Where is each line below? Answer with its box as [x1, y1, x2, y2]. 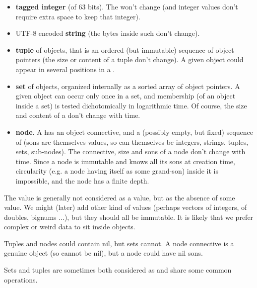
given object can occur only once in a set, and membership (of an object [15, 91, 236, 101]
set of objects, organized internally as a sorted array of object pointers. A [15, 81, 240, 91]
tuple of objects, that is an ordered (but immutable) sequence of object [15, 44, 234, 55]
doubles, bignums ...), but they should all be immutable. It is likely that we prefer [4, 211, 254, 222]
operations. [4, 274, 38, 285]
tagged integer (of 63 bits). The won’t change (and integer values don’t [15, 1, 238, 11]
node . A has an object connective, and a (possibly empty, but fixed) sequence [15, 126, 253, 137]
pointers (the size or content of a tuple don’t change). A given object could [15, 54, 244, 65]
